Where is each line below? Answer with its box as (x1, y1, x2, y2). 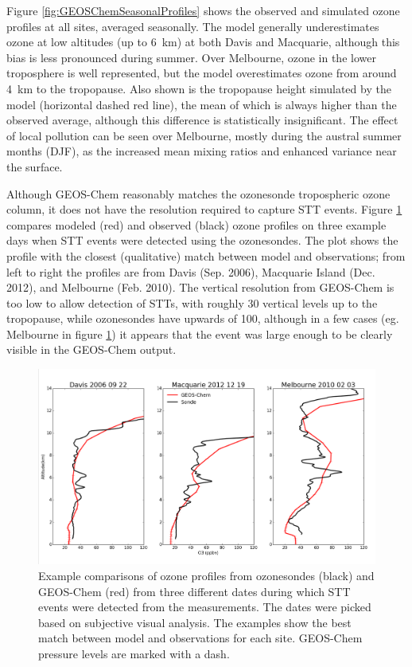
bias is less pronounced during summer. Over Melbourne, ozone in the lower (6, 49, 376, 65)
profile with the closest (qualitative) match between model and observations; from (6, 247, 406, 264)
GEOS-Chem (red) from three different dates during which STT (38, 583, 351, 599)
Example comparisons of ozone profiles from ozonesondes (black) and (38, 567, 375, 584)
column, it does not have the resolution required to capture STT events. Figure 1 (6, 201, 402, 218)
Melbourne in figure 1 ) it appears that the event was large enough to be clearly (6, 325, 393, 342)
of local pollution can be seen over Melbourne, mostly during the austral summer (6, 127, 402, 143)
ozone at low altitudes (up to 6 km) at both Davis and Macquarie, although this (6, 33, 400, 50)
